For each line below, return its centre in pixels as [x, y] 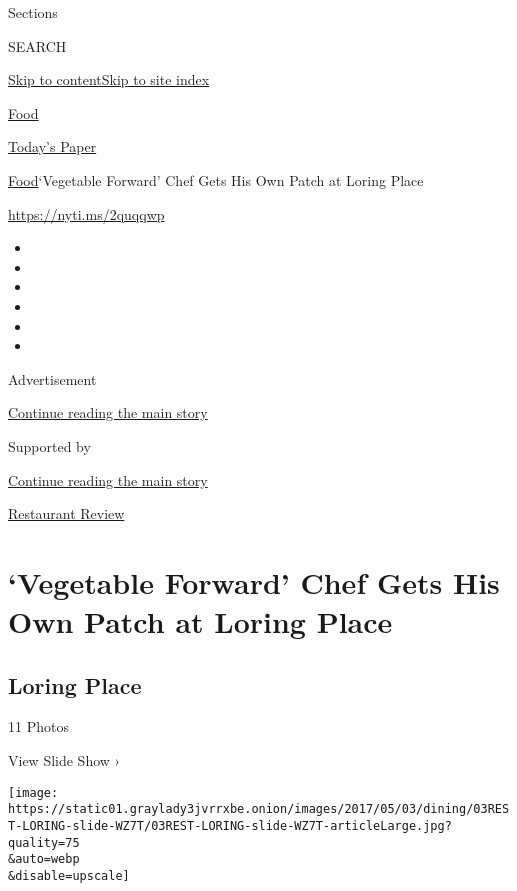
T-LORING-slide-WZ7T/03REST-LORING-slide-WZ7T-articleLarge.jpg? [230, 825]
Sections [33, 12]
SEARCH [37, 45]
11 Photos [38, 726]
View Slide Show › [64, 760]
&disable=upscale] [69, 875]
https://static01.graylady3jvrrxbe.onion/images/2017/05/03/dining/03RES [259, 809]
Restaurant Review [66, 513]
